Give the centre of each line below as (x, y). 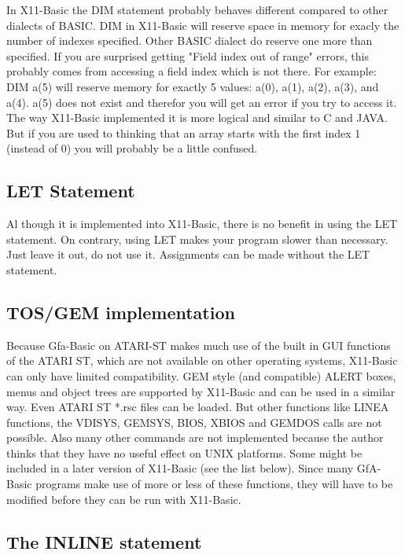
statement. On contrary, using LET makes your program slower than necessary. (197, 239)
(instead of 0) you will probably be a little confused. (132, 148)
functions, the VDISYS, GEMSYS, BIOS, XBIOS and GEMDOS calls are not (194, 422)
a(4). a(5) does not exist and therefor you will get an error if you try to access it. (202, 102)
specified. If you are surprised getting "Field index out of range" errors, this (188, 55)
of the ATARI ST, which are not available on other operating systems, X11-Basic (202, 360)
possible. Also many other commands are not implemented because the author (195, 437)
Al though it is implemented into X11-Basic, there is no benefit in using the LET (202, 224)
